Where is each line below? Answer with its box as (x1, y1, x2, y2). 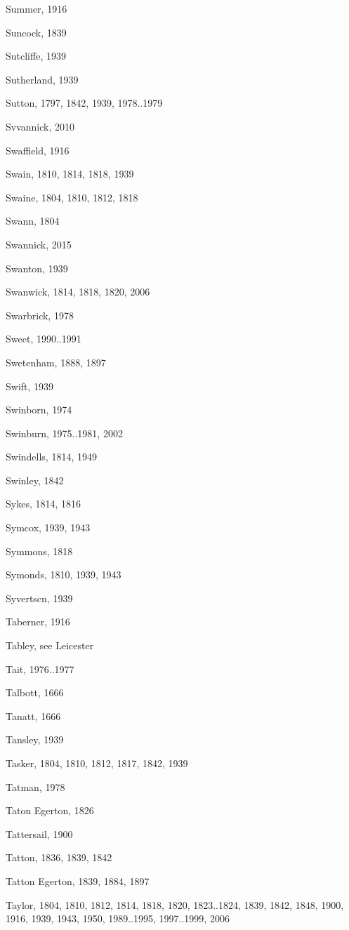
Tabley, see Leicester (6, 638, 94, 653)
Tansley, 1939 (6, 732, 64, 747)
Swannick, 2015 (6, 237, 72, 251)
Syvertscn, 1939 (6, 590, 73, 605)
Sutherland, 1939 (6, 72, 79, 86)
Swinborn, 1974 (6, 402, 72, 417)
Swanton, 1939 (6, 260, 68, 275)
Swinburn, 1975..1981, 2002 (6, 425, 123, 440)
